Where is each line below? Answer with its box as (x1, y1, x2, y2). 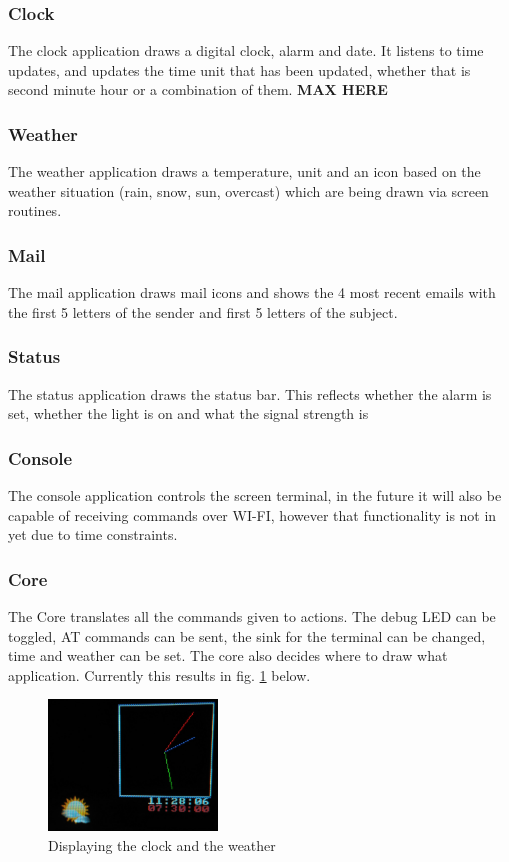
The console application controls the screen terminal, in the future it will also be (8, 485, 502, 506)
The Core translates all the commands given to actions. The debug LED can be (8, 606, 496, 627)
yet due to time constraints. (8, 524, 178, 545)
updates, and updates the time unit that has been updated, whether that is (8, 59, 471, 80)
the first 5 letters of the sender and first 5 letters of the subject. (8, 301, 398, 322)
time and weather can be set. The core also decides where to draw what (8, 645, 448, 666)
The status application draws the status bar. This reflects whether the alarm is (8, 383, 492, 404)
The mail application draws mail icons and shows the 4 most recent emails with (8, 282, 496, 303)
